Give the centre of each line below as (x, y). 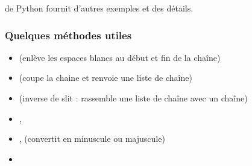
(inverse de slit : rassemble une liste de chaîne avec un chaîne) (133, 98)
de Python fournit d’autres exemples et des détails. (99, 8)
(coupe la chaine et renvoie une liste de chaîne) (106, 78)
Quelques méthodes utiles (68, 35)
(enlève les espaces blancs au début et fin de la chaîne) (120, 57)
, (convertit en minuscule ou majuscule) (92, 139)
